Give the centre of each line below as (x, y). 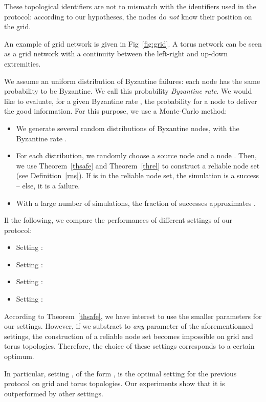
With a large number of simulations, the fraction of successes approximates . (136, 203)
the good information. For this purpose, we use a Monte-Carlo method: (116, 111)
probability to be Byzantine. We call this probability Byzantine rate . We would (128, 91)
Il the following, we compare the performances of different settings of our (118, 220)
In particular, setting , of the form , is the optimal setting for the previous (120, 373)
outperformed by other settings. (54, 393)
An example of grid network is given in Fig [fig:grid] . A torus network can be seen (133, 43)
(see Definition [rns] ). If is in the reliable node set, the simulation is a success (138, 175)
